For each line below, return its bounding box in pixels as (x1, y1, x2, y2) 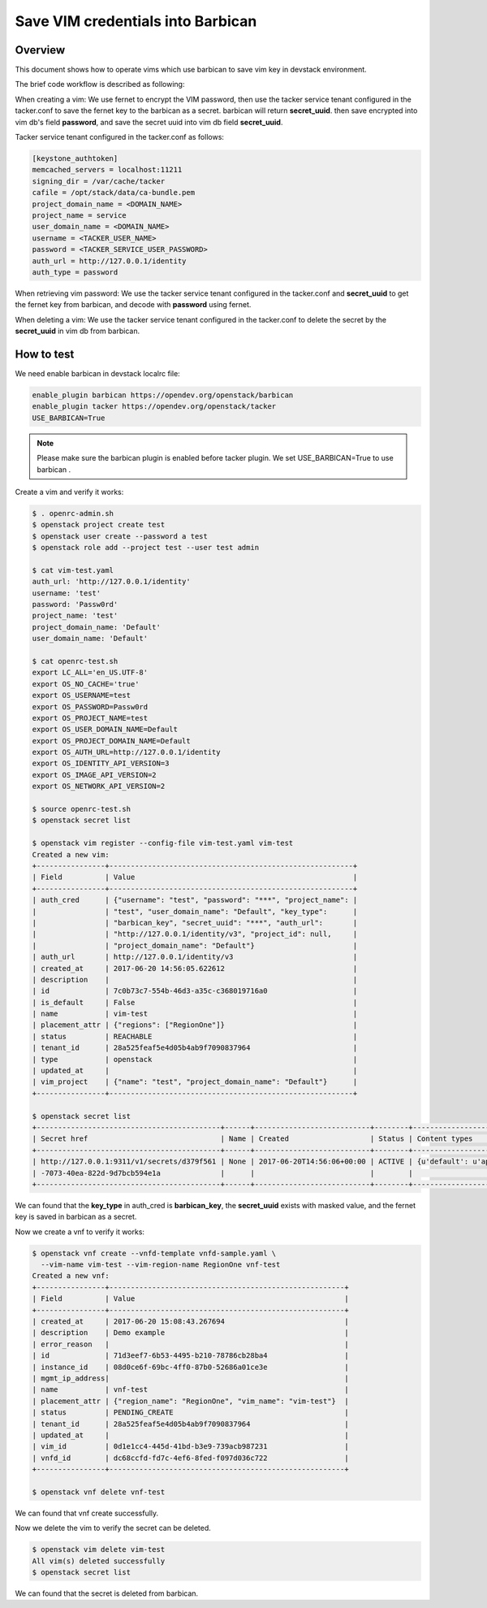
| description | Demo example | (32, 1328, 349, 1337)
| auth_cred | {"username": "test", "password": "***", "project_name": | (32, 895, 358, 905)
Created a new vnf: (32, 1272, 110, 1281)
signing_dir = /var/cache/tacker (32, 176, 166, 186)
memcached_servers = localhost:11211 (32, 165, 183, 175)
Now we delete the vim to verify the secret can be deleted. (15, 1523, 211, 1533)
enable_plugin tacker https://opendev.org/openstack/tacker (32, 402, 277, 411)
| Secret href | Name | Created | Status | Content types (32, 1134, 473, 1143)
